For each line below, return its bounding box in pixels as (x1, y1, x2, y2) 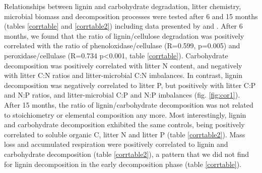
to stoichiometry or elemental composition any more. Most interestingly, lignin (4, 109, 246, 120)
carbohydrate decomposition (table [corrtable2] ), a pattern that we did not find (4, 148, 249, 159)
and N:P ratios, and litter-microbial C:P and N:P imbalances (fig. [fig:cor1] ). (4, 90, 240, 100)
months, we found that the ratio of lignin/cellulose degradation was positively (4, 30, 244, 41)
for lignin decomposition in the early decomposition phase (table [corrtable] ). (4, 158, 242, 169)
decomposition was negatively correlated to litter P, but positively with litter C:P (4, 79, 256, 90)
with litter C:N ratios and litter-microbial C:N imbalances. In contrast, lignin (4, 70, 242, 80)
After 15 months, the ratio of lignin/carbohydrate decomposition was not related (4, 99, 253, 110)
